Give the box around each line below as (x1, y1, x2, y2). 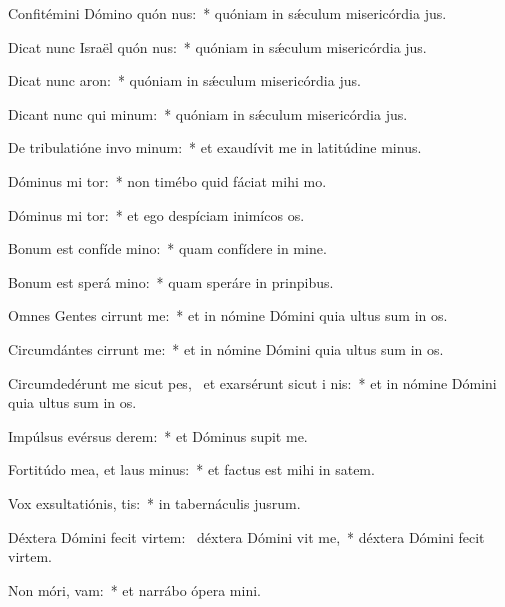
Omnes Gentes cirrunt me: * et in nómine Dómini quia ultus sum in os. (8, 305, 448, 326)
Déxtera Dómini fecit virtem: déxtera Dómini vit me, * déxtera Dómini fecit (8, 526, 485, 547)
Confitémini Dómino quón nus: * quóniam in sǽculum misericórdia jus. (8, 3, 447, 23)
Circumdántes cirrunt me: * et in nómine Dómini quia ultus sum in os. (8, 338, 444, 359)
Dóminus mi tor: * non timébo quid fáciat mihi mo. (8, 170, 327, 191)
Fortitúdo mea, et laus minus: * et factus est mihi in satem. (8, 459, 375, 480)
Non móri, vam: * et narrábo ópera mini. (8, 579, 261, 600)
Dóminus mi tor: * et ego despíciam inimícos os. (8, 204, 305, 225)
